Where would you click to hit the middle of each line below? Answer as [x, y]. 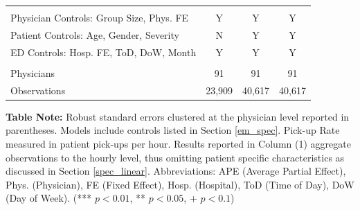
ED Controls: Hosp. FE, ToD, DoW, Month [103, 52]
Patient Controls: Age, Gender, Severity [95, 34]
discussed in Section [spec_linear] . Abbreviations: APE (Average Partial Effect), [176, 171]
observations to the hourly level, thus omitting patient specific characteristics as [175, 157]
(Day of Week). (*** [49, 198]
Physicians [33, 72]
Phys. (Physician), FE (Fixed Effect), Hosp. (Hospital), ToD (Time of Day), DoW [180, 184]
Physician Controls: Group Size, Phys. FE [100, 17]
